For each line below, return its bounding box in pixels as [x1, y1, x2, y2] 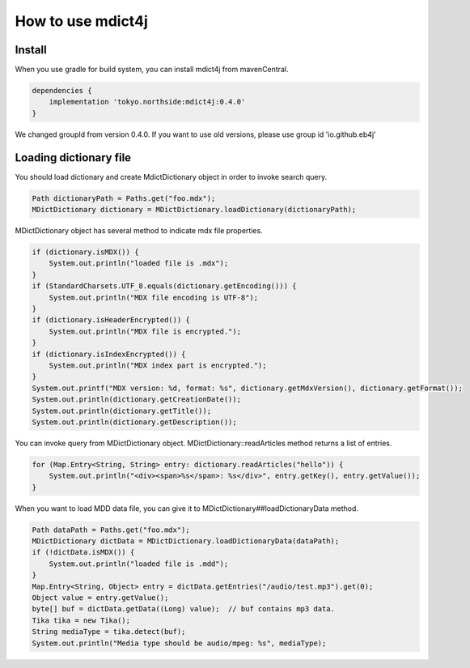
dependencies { [32, 86, 92, 96]
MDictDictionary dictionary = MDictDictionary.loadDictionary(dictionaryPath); [32, 205, 357, 215]
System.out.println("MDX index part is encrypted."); [49, 360, 267, 370]
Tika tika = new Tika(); [32, 615, 131, 625]
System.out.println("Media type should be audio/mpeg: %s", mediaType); [32, 638, 327, 648]
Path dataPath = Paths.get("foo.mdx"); [32, 525, 190, 534]
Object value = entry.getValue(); [32, 593, 169, 602]
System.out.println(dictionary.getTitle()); [32, 406, 212, 415]
